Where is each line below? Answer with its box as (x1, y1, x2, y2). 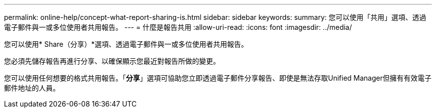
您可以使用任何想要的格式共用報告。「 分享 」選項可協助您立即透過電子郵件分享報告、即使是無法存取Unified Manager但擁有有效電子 (4, 74, 432, 82)
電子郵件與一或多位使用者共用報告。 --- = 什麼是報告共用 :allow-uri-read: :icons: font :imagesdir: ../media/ (4, 23, 352, 31)
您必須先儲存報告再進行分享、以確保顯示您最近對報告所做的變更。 (4, 57, 220, 65)
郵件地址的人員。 (4, 84, 60, 92)
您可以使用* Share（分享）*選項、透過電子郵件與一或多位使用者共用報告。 (4, 40, 248, 48)
